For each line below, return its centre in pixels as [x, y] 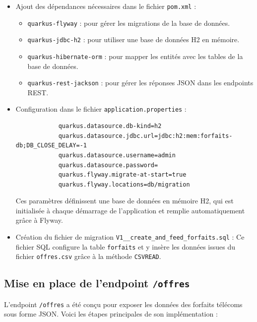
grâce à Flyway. [39, 220]
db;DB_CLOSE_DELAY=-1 [51, 146]
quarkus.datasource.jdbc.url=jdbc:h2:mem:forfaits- [145, 136]
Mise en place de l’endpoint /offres [97, 283]
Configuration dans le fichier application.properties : [101, 109]
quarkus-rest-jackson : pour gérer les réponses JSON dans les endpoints [140, 83]
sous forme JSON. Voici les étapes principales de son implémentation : [111, 314]
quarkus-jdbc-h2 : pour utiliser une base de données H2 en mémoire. [133, 39]
